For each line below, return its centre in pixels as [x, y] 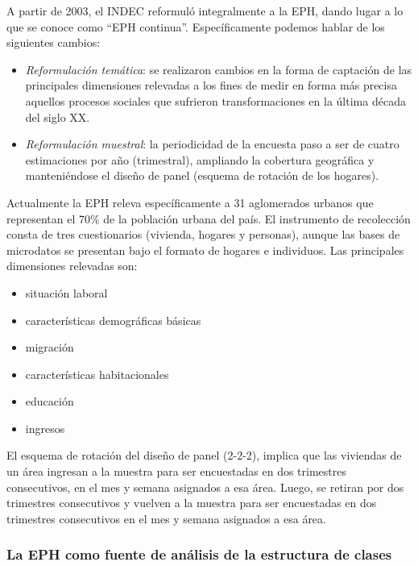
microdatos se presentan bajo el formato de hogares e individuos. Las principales [205, 250]
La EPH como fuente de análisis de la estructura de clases [199, 554]
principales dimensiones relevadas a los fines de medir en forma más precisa [211, 85]
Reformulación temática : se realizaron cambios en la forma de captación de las [219, 69]
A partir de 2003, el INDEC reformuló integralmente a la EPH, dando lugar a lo [205, 10]
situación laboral [66, 292]
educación [50, 401]
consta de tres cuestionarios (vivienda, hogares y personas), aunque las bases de [203, 234]
